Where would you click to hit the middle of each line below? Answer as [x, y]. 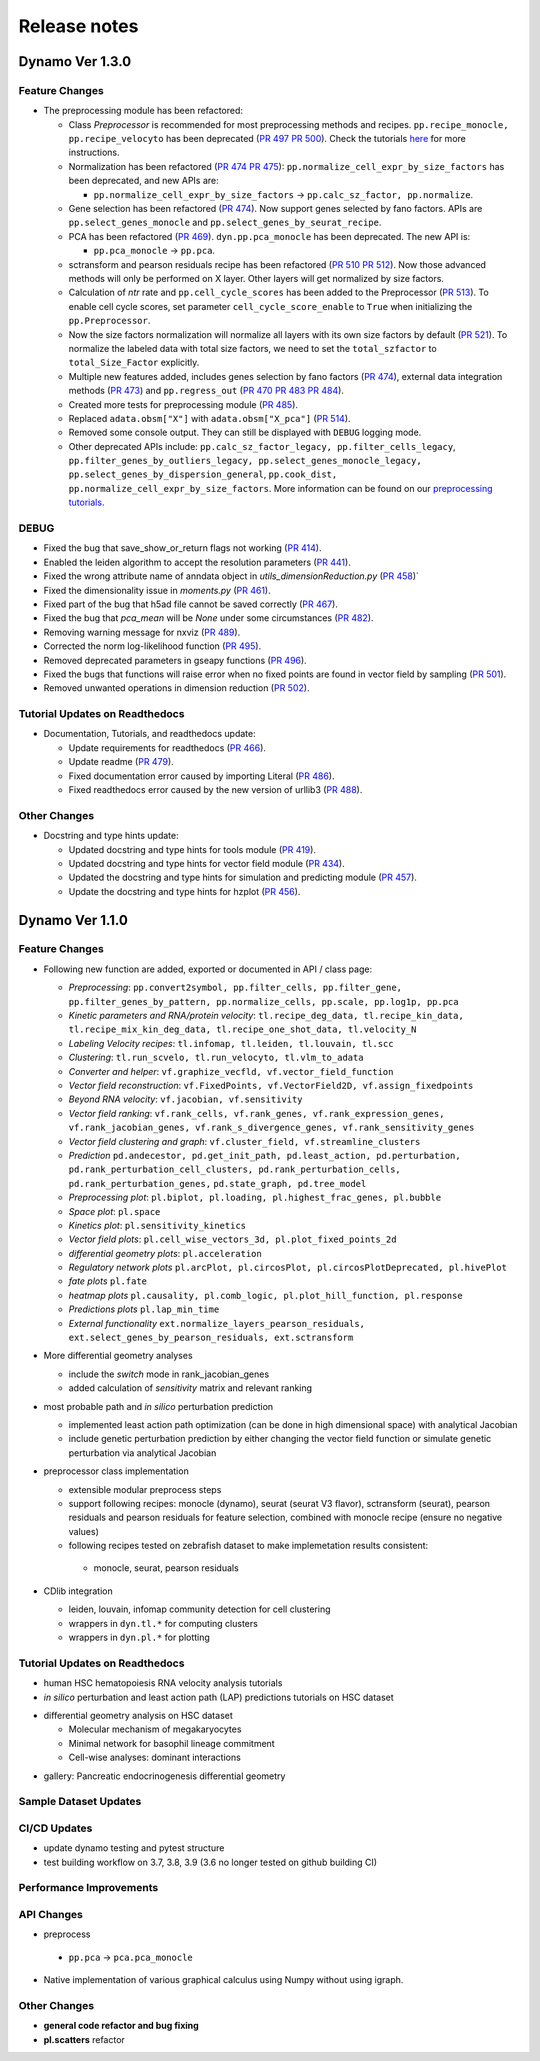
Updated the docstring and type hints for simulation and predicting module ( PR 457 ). [242, 877]
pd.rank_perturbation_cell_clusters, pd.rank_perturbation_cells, [235, 1169]
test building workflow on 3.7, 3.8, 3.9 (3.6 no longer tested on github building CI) [210, 1862]
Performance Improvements [88, 1888]
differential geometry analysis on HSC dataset [138, 1715]
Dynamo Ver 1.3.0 [75, 61]
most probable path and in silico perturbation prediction [158, 1406]
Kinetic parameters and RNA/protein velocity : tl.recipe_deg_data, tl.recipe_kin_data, [266, 1016]
